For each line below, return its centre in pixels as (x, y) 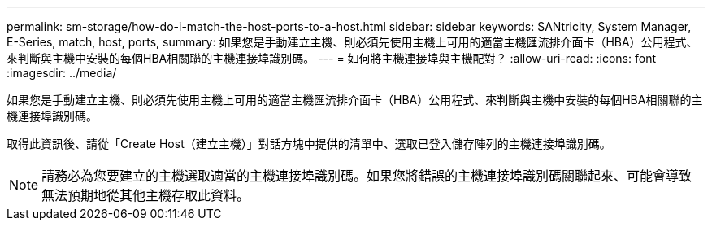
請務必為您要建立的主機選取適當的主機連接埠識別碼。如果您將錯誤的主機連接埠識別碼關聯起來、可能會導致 (367, 176)
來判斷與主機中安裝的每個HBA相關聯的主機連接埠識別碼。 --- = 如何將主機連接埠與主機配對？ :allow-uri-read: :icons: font (331, 58)
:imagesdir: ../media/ (62, 73)
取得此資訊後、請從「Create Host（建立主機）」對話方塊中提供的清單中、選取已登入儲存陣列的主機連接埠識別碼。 (309, 144)
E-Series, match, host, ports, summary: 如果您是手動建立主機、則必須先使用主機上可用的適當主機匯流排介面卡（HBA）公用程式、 (352, 42)
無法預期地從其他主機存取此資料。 (146, 195)
